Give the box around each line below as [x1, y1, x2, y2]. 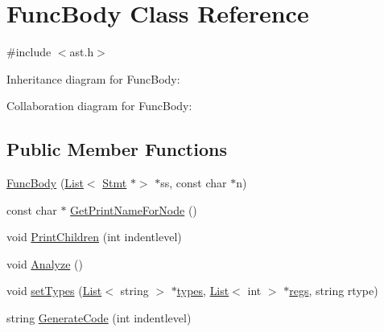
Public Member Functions [6, 137, 227, 162]
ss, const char [160, 174, 227, 191]
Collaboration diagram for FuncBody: [6, 97, 192, 114]
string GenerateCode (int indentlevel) [6, 309, 192, 326]
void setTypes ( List [6, 282, 102, 299]
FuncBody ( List [6, 174, 84, 191]
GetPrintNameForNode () [70, 201, 197, 218]
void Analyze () [6, 255, 83, 272]
